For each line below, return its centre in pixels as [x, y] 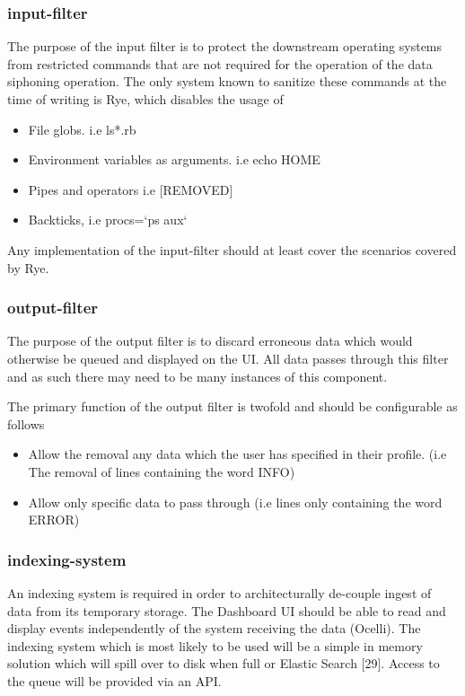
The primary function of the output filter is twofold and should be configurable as [232, 406]
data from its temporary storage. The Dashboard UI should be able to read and [227, 610]
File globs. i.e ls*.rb [82, 129]
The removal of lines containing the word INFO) [162, 471]
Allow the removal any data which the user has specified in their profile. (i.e [237, 454]
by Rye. [28, 267]
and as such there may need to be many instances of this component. [197, 376]
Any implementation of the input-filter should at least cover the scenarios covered [232, 249]
